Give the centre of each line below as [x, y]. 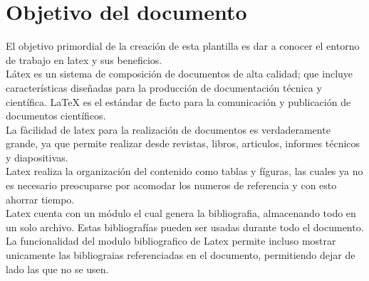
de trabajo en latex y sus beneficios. [84, 59]
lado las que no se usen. [57, 269]
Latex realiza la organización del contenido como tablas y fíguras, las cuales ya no [184, 171]
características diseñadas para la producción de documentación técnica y [164, 87]
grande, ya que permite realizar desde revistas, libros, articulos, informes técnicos [183, 143]
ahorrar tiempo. [40, 199]
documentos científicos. [56, 116]
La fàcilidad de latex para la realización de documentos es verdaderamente [168, 129]
